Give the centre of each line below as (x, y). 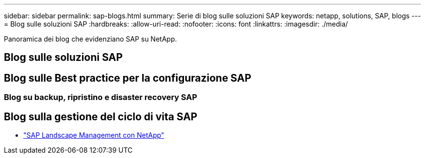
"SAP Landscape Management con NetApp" (94, 135)
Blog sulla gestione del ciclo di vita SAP (101, 116)
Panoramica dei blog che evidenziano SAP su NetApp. (90, 39)
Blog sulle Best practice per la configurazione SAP (128, 78)
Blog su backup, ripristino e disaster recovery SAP (101, 97)
